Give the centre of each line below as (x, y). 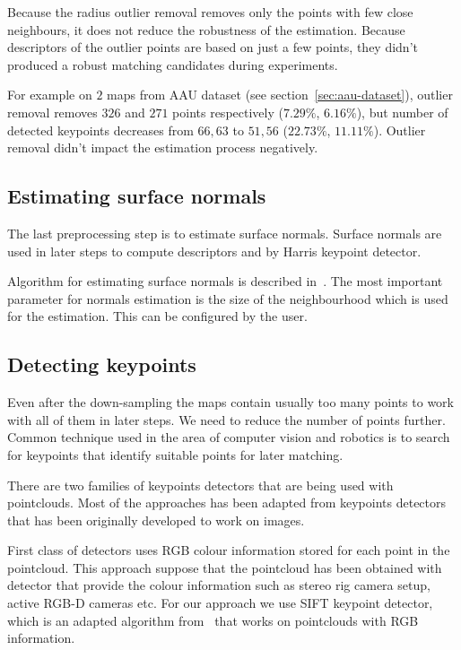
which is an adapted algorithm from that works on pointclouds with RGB (213, 620)
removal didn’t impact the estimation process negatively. (163, 147)
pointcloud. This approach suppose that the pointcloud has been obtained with (225, 567)
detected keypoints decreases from (100, 130)
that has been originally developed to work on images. (156, 520)
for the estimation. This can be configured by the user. (157, 316)
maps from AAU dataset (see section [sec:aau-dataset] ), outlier (280, 95)
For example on (50, 95)
